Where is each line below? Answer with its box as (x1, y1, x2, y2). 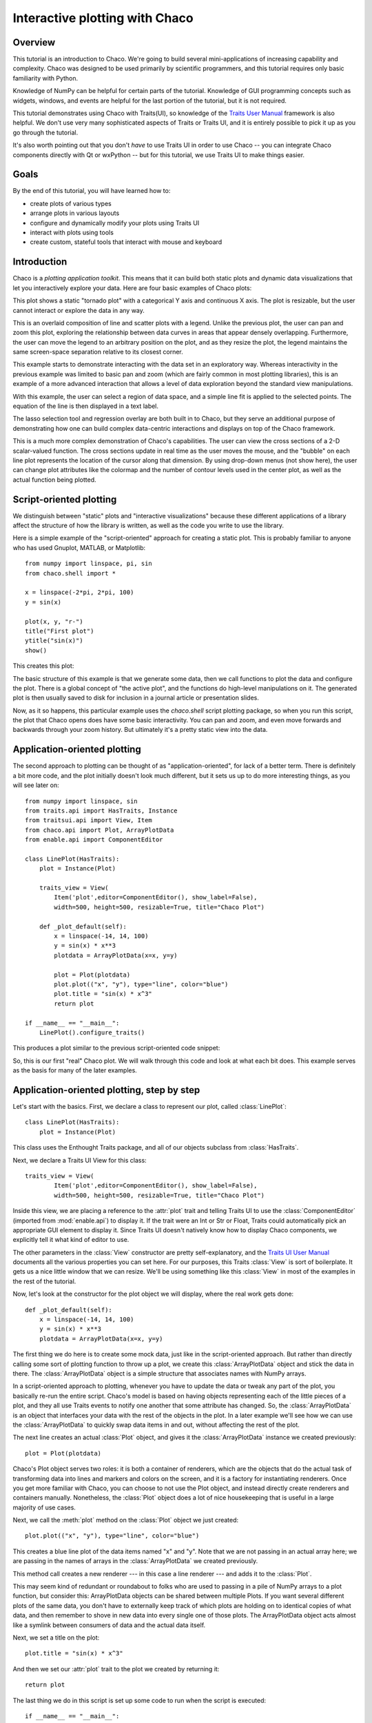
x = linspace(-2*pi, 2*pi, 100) (25, 589, 134, 596)
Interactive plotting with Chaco (12, 10, 194, 26)
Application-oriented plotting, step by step (12, 1084, 200, 1096)
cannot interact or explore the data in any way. (12, 306, 145, 314)
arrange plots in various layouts (30, 209, 120, 217)
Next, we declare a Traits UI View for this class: (12, 1156, 147, 1164)
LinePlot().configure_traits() (39, 1028, 145, 1037)
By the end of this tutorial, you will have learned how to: (12, 187, 171, 195)
